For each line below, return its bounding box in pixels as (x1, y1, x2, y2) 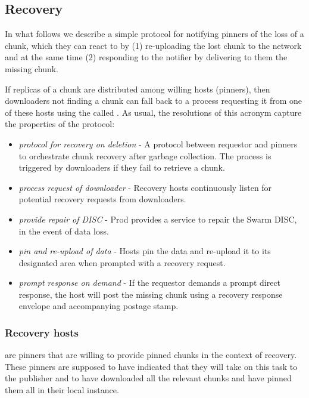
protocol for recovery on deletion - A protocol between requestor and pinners (18, 137, 298, 150)
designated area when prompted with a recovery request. (18, 256, 226, 269)
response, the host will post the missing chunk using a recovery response (18, 288, 283, 300)
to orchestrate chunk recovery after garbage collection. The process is (18, 149, 271, 162)
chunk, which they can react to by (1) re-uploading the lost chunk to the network (5, 39, 302, 51)
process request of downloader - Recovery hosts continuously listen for (18, 181, 272, 193)
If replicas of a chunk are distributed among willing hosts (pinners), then (5, 82, 270, 95)
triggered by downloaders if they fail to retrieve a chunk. (18, 161, 225, 174)
